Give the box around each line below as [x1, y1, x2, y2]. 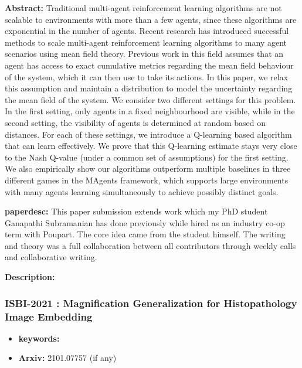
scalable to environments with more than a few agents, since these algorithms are [5, 13, 297, 25]
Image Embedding [5, 309, 93, 323]
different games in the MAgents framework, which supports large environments [5, 173, 289, 186]
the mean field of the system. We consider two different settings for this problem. [5, 93, 296, 105]
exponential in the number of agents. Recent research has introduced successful [5, 25, 289, 37]
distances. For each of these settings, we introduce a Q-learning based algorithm [5, 128, 292, 140]
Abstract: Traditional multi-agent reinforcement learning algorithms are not [5, 2, 282, 13]
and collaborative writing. [5, 251, 97, 263]
